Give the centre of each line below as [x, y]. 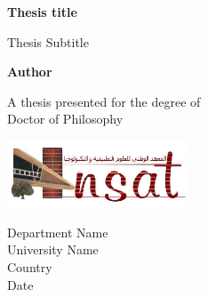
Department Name [58, 232]
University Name [53, 249]
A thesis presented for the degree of [104, 101]
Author [30, 72]
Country [30, 267]
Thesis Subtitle [48, 41]
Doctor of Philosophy [65, 119]
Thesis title [42, 12]
